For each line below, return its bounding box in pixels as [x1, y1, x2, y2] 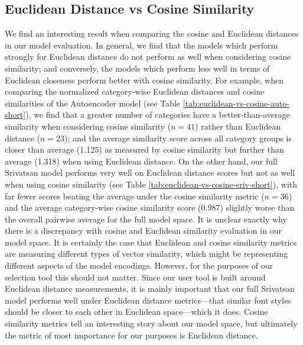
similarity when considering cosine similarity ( [5, 120, 171, 132]
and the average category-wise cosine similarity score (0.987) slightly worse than [5, 201, 295, 214]
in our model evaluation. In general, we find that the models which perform [5, 38, 278, 51]
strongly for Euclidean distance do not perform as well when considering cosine [5, 50, 291, 63]
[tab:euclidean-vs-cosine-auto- [183, 96, 289, 109]
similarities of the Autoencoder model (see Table [5, 96, 181, 109]
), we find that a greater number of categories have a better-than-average [25, 108, 290, 121]
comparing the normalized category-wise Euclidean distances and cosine [5, 85, 265, 98]
